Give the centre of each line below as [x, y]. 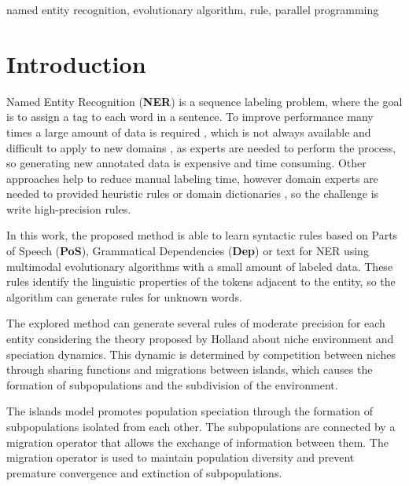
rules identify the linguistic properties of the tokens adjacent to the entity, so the [201, 281]
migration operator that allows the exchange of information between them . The [197, 442]
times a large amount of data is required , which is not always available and [189, 132]
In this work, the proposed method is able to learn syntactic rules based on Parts [202, 235]
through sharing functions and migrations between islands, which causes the [190, 369]
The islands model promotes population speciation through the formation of [190, 411]
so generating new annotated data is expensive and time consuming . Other [186, 163]
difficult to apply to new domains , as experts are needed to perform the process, [201, 147]
